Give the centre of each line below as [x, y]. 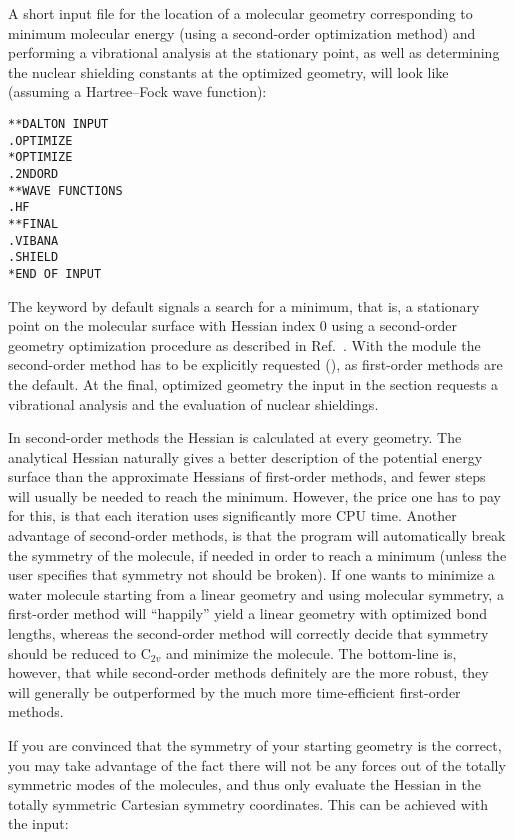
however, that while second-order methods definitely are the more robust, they [248, 672]
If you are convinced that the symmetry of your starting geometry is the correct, [255, 745]
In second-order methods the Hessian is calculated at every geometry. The [235, 437]
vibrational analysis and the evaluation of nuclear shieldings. [193, 403]
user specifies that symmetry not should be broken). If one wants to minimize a [251, 574]
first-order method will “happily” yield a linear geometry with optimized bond [248, 613]
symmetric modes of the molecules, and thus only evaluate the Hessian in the [244, 784]
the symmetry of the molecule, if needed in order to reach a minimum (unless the [257, 554]
